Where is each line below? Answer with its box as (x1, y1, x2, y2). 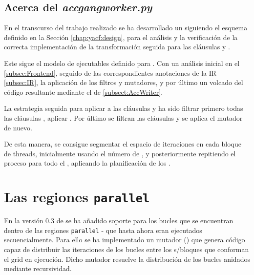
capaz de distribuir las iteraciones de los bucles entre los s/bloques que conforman (4, 244, 249, 254)
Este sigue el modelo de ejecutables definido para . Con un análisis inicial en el (4, 58, 240, 68)
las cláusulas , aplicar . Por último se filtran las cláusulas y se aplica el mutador (4, 112, 243, 123)
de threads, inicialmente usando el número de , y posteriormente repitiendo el (4, 148, 236, 158)
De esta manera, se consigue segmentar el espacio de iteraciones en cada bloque (4, 139, 242, 149)
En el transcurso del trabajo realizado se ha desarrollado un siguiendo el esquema (4, 22, 248, 33)
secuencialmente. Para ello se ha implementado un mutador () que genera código (4, 234, 245, 245)
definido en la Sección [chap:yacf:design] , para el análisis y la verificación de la (4, 32, 238, 42)
